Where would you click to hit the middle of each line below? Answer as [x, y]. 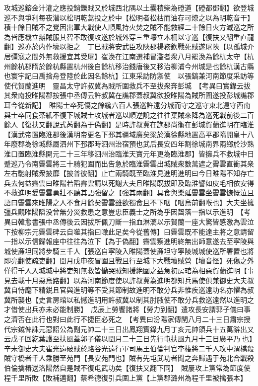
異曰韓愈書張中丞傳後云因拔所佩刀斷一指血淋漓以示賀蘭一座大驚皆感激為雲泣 [129, 222]
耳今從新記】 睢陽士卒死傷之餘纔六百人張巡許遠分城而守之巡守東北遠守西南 [127, 105]
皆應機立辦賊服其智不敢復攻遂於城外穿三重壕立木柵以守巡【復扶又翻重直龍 [132, 37]
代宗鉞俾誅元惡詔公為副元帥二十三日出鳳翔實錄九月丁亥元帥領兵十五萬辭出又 [129, 329]
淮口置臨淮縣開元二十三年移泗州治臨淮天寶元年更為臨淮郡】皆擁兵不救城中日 [129, 153]
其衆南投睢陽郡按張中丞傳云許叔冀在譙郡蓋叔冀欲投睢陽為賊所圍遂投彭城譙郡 [129, 95]
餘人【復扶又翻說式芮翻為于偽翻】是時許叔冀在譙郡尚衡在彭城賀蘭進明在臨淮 [129, 124]
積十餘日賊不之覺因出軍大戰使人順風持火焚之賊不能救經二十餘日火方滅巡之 [126, 27]
